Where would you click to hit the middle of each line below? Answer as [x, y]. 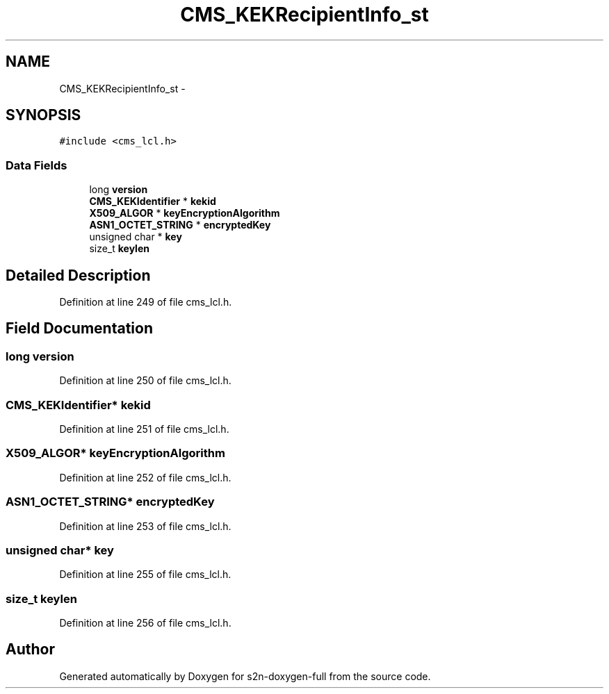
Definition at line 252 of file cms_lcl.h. [145, 477]
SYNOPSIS [43, 115]
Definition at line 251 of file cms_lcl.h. [144, 429]
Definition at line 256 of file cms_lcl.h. [145, 623]
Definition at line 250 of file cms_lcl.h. [145, 381]
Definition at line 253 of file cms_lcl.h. [145, 526]
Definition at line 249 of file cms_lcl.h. [146, 302]
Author [30, 650]
